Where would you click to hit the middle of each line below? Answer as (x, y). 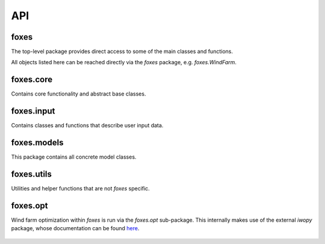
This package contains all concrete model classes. (74, 157)
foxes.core (32, 80)
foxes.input (33, 111)
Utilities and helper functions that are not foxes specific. (80, 189)
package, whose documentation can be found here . (75, 228)
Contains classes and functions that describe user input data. (87, 126)
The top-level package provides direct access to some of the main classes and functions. (122, 52)
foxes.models (37, 143)
